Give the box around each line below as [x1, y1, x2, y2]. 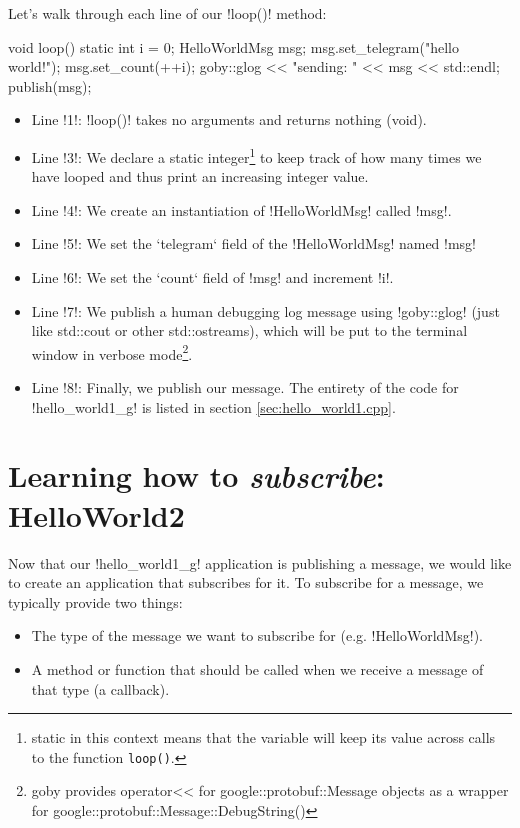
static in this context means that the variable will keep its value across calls [31, 727, 496, 748]
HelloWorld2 [8, 494, 185, 535]
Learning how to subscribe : [8, 455, 385, 497]
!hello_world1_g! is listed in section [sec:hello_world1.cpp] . [31, 396, 396, 417]
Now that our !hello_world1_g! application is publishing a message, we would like [8, 552, 512, 573]
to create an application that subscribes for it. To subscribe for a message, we [8, 572, 484, 593]
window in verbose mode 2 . [31, 340, 193, 364]
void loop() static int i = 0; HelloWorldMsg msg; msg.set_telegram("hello [8, 36, 459, 57]
